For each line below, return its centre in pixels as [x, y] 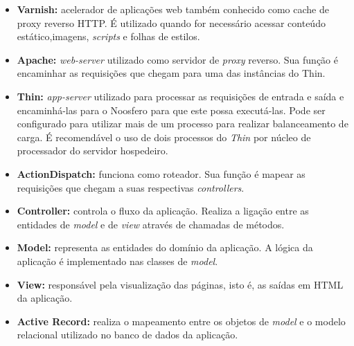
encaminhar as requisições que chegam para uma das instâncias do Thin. [171, 73]
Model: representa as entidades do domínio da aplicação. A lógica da [165, 247]
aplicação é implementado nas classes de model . [117, 261]
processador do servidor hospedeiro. [92, 151]
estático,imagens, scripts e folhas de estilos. [108, 36]
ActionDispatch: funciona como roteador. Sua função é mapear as [161, 173]
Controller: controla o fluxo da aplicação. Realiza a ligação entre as [163, 211]
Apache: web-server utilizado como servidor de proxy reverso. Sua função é [177, 59]
